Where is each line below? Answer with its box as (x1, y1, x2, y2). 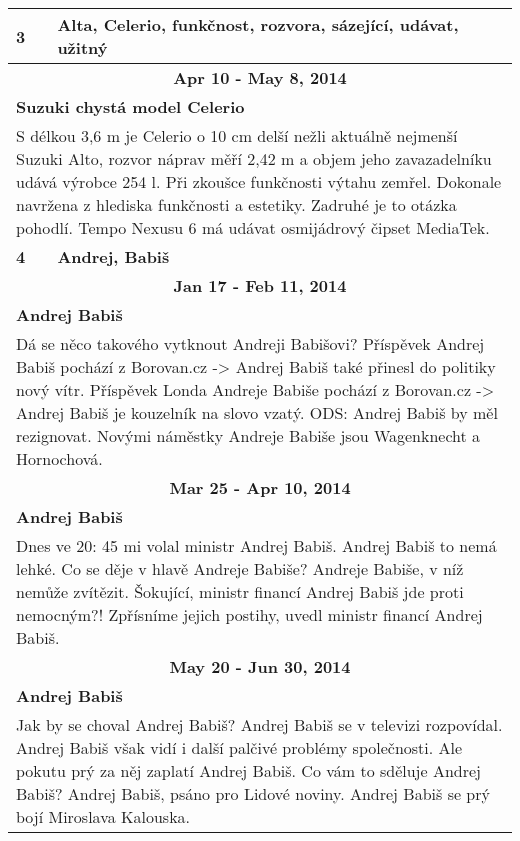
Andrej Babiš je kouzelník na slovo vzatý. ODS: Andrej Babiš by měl (16, 401, 498, 424)
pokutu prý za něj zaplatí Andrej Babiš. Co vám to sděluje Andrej (16, 759, 482, 782)
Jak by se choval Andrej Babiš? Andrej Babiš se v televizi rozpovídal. (16, 713, 503, 736)
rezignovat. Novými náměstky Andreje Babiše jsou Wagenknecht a (16, 424, 481, 447)
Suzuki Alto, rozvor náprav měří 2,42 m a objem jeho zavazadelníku (16, 147, 492, 170)
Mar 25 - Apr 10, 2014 (169, 476, 351, 499)
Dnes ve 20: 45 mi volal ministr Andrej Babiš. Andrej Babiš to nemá (16, 534, 497, 557)
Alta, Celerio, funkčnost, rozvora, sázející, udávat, (57, 13, 459, 36)
